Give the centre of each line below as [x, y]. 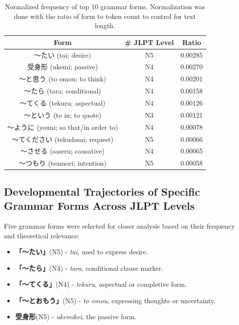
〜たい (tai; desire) [63, 54]
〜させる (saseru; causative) [63, 151]
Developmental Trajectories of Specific [102, 191]
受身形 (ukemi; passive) [63, 67]
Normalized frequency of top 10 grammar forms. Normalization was [105, 6]
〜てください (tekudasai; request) [63, 139]
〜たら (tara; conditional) [63, 91]
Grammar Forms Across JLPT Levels [99, 206]
